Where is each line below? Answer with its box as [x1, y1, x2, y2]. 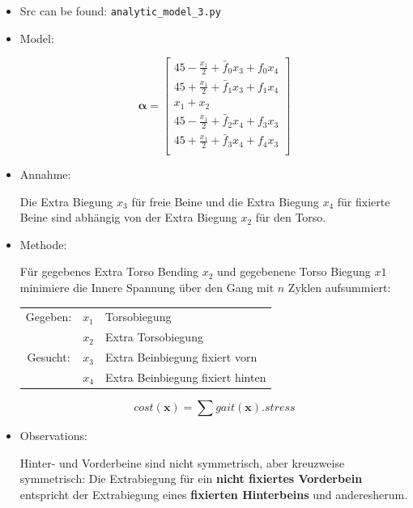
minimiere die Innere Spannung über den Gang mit [19, 279, 275, 296]
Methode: [19, 235, 67, 252]
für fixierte [337, 193, 390, 210]
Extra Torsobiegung [105, 328, 203, 345]
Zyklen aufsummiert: [287, 279, 391, 296]
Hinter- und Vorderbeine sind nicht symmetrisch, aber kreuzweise [19, 454, 345, 471]
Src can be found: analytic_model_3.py [19, 2, 221, 19]
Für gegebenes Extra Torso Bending [19, 263, 199, 280]
